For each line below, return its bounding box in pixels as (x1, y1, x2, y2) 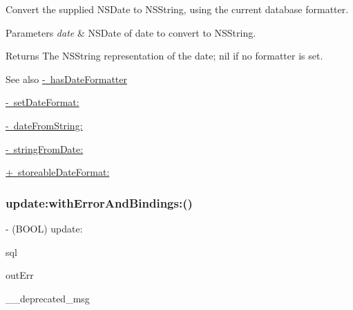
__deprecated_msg (6, 291, 90, 305)
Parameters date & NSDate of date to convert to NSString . (6, 25, 256, 39)
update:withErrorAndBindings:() (6, 194, 193, 211)
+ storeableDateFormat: (6, 165, 110, 179)
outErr (6, 268, 34, 282)
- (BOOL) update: (6, 221, 83, 235)
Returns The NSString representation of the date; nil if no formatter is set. (6, 48, 323, 63)
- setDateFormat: (6, 95, 79, 109)
